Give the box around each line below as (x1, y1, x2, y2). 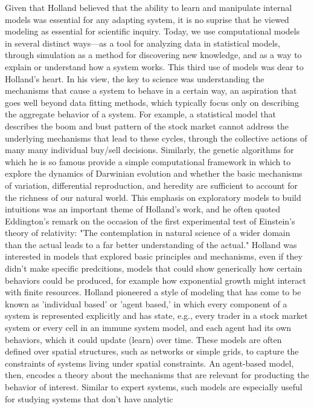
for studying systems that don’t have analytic (5, 392, 173, 405)
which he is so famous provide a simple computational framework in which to (5, 155, 291, 168)
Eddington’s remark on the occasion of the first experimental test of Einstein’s (5, 214, 295, 227)
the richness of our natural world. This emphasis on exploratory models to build (5, 191, 301, 203)
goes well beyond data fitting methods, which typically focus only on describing (5, 96, 299, 108)
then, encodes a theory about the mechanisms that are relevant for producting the (5, 368, 309, 381)
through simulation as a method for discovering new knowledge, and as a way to (5, 48, 302, 61)
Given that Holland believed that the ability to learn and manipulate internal (5, 1, 292, 13)
